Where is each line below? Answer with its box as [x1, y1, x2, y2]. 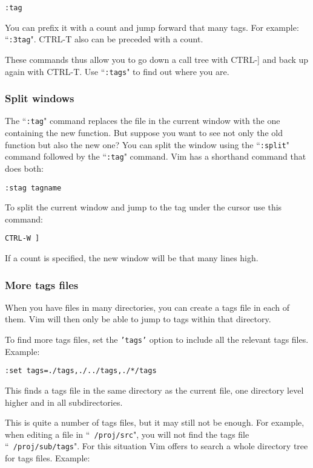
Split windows [5, 91, 74, 106]
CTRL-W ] [5, 234, 40, 243]
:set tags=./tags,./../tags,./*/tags [5, 366, 157, 375]
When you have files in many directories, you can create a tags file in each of [5, 301, 290, 313]
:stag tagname [5, 183, 62, 192]
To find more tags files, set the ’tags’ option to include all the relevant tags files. [5, 333, 309, 346]
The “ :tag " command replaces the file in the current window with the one [5, 114, 280, 127]
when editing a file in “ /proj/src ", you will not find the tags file [5, 427, 249, 440]
